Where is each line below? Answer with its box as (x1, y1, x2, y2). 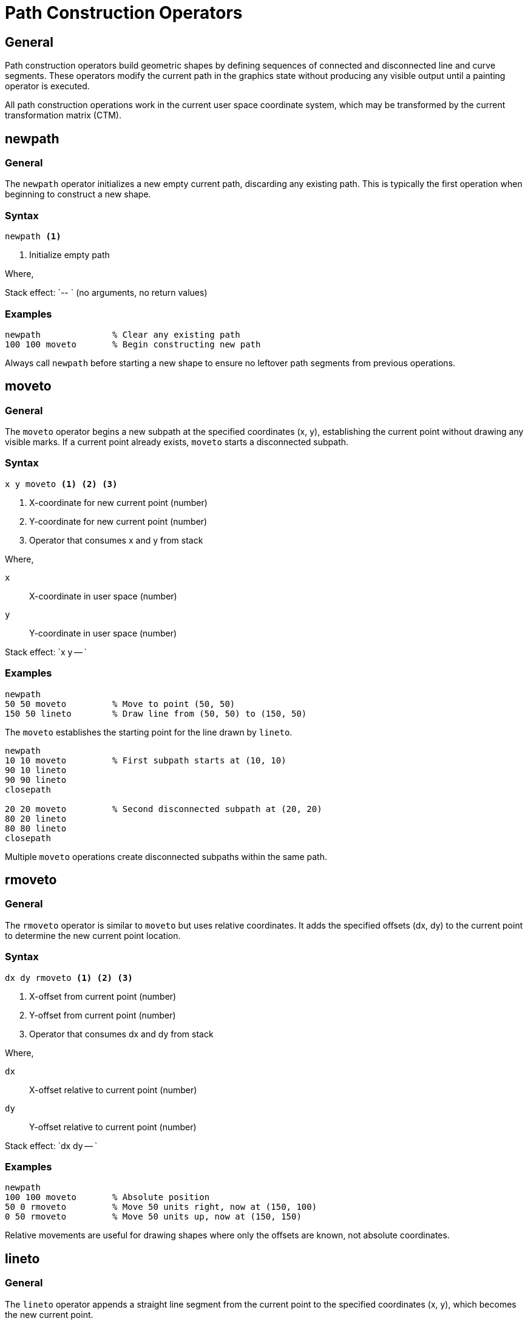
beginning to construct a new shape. (5, 189, 151, 200)
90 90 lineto (5, 774, 67, 785)
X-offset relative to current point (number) (29, 1084, 197, 1095)
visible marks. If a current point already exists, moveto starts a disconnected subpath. (5, 437, 349, 448)
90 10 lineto (5, 765, 67, 775)
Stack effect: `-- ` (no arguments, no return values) (5, 287, 208, 298)
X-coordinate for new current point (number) (29, 497, 208, 508)
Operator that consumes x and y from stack (29, 534, 203, 545)
